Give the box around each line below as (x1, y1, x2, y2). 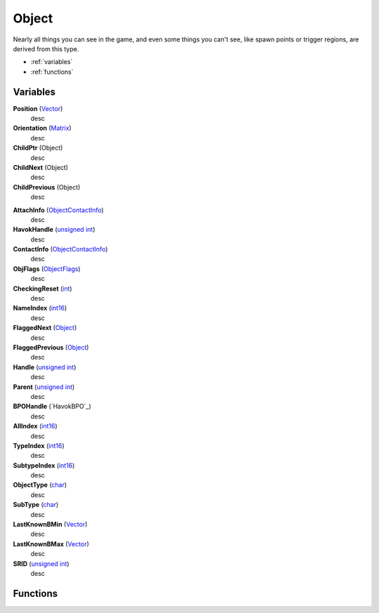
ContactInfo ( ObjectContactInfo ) (13, 245, 108, 253)
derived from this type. (13, 44, 79, 53)
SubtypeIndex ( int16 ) (13, 461, 75, 470)
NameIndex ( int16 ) (13, 304, 67, 312)
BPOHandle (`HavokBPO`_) (13, 402, 91, 411)
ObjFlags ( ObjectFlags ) (13, 264, 81, 273)
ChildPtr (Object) (13, 144, 63, 152)
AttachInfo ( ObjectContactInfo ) (13, 206, 105, 214)
